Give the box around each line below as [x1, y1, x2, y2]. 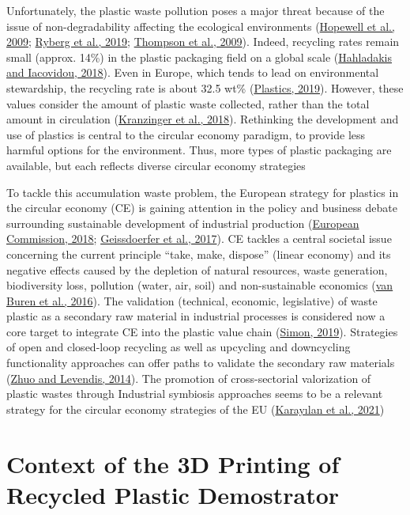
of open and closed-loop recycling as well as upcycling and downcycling [6, 339, 351, 355]
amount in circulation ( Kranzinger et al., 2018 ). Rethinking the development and [6, 111, 399, 127]
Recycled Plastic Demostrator [6, 478, 340, 510]
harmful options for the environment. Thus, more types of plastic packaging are [6, 142, 392, 158]
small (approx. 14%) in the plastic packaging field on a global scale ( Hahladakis [6, 48, 393, 65]
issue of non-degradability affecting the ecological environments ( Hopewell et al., [6, 17, 395, 34]
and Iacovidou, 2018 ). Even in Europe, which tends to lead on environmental [6, 64, 379, 81]
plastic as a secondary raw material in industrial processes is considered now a [6, 308, 386, 324]
